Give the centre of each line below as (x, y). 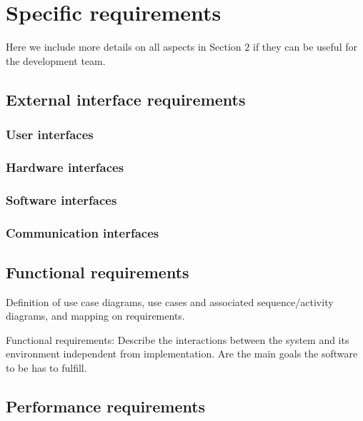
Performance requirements (106, 406)
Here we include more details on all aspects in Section (124, 47)
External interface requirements (126, 99)
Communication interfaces (83, 232)
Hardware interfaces (65, 167)
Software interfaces (61, 199)
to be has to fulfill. (46, 368)
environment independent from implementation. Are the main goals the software (182, 354)
